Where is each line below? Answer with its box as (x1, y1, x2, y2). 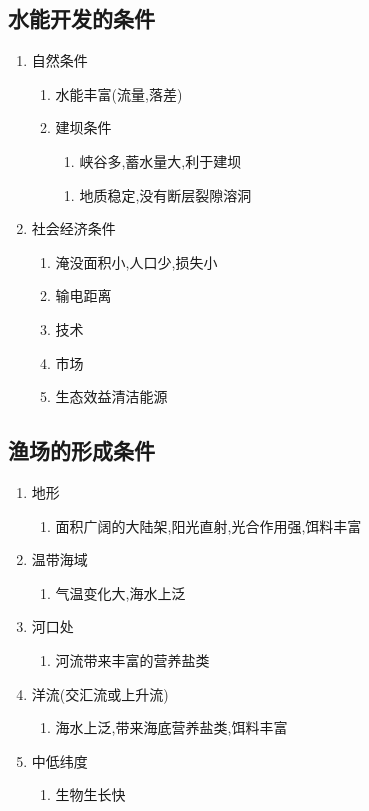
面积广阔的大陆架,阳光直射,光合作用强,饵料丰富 (55, 515, 362, 536)
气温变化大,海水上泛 (55, 582, 186, 603)
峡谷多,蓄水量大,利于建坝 (79, 150, 242, 171)
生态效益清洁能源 (55, 386, 168, 407)
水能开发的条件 (8, 3, 155, 34)
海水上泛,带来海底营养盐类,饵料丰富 (55, 717, 288, 738)
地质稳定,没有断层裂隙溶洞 (79, 184, 252, 205)
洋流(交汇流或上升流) (31, 683, 169, 704)
